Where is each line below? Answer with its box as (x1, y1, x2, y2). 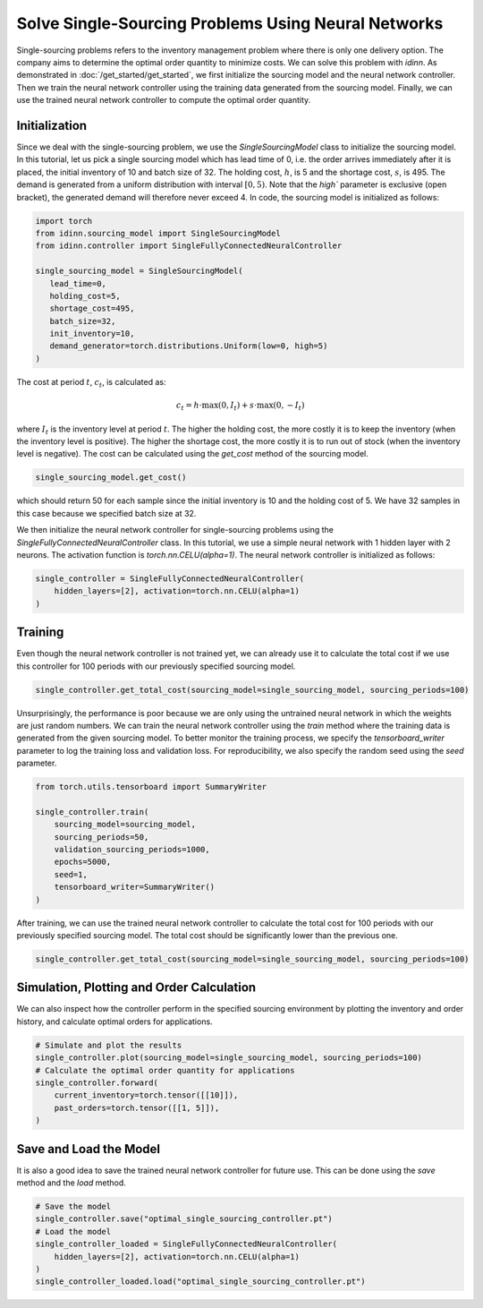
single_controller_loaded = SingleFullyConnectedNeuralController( (35, 1239, 338, 1249)
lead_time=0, (49, 278, 107, 288)
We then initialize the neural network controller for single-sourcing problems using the (16, 525, 335, 535)
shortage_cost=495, (49, 303, 135, 313)
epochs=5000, (54, 857, 112, 868)
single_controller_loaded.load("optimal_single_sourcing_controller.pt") (35, 1277, 366, 1287)
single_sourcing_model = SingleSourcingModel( (35, 266, 243, 277)
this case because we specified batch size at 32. (16, 508, 197, 518)
